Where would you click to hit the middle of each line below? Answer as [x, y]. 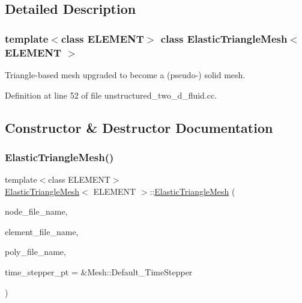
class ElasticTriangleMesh [224, 38]
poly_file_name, [35, 252]
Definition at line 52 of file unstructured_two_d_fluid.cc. [111, 95]
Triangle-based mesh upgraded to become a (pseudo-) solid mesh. [125, 74]
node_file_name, [36, 211]
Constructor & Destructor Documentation [139, 127]
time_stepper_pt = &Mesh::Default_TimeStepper [99, 272]
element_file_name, [42, 231]
